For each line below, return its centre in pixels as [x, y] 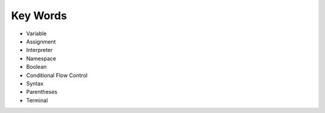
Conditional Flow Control [57, 75]
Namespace [41, 58]
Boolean [36, 67]
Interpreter [39, 50]
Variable [36, 33]
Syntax [35, 83]
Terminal [37, 100]
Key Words [39, 16]
